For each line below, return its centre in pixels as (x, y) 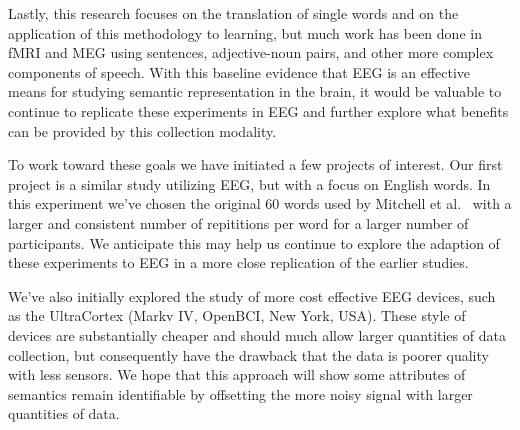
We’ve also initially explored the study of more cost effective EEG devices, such (252, 295)
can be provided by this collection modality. (142, 130)
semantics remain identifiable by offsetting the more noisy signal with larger (240, 393)
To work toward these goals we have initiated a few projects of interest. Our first (255, 164)
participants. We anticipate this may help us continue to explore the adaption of (254, 242)
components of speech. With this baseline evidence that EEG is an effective (239, 71)
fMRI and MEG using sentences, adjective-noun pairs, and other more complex (251, 52)
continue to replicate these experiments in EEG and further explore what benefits (258, 110)
